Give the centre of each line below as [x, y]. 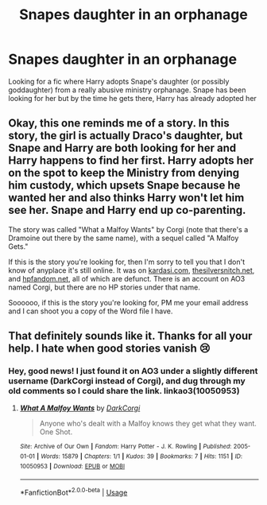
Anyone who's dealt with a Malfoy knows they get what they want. [148, 424]
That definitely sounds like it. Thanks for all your [130, 336]
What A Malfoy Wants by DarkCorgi [80, 408]
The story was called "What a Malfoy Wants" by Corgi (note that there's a [128, 229]
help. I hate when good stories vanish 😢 [109, 349]
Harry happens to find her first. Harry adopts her [131, 161]
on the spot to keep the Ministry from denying [124, 173]
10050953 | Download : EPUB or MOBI [72, 466]
